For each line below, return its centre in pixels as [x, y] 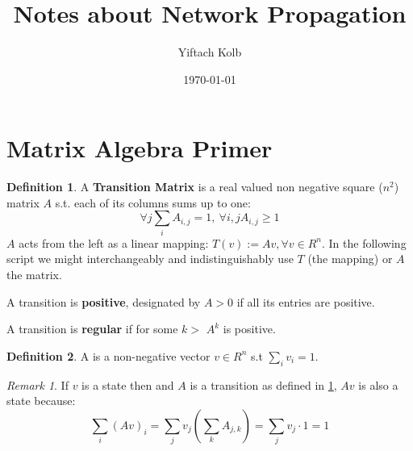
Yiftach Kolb [210, 52]
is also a [378, 384]
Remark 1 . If [38, 384]
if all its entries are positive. [306, 301]
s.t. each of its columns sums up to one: [153, 202]
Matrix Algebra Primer [140, 148]
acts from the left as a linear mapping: [114, 242]
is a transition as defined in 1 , [263, 384]
